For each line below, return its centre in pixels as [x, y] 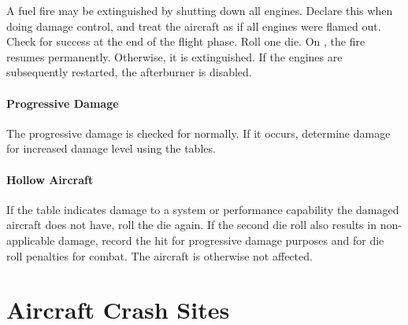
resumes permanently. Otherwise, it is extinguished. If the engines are [174, 56]
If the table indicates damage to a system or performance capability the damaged [203, 209]
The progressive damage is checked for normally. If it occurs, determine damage [198, 133]
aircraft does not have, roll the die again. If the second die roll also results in [191, 225]
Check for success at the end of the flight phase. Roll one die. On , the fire [186, 41]
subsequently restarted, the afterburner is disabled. [129, 72]
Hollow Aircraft [50, 179]
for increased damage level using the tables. [111, 148]
